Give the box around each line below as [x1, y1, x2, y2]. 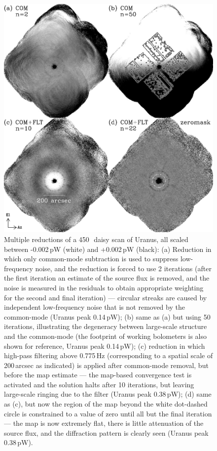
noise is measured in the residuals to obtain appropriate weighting [4, 282, 204, 292]
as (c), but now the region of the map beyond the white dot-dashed [4, 399, 208, 409]
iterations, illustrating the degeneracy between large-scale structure [4, 321, 207, 331]
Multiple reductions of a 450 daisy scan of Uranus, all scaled [4, 234, 188, 244]
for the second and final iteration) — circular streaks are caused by [4, 292, 207, 302]
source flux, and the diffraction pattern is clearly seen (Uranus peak [4, 427, 209, 438]
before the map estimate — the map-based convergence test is [4, 369, 192, 380]
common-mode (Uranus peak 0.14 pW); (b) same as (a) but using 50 [4, 311, 211, 322]
